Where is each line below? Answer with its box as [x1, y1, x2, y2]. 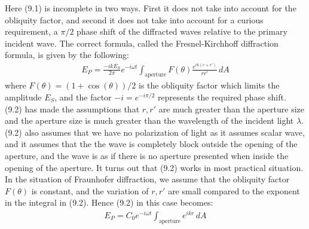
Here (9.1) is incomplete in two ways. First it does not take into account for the [5, 2, 296, 14]
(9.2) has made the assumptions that [5, 102, 140, 115]
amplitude [5, 90, 42, 103]
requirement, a [5, 25, 58, 38]
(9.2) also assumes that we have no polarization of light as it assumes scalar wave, [5, 126, 305, 138]
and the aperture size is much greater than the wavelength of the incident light [5, 114, 294, 127]
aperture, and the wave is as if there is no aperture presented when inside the [5, 149, 289, 161]
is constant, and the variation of [31, 184, 149, 197]
